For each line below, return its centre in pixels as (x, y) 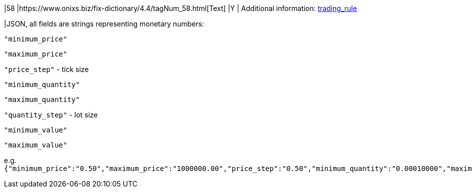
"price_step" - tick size (46, 69)
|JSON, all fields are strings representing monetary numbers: (104, 24)
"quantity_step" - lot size (51, 115)
